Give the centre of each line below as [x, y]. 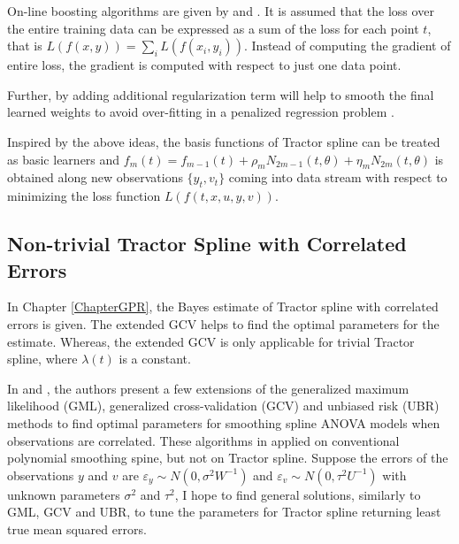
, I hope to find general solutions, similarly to [298, 494]
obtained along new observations [95, 177]
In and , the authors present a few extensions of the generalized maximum [208, 388]
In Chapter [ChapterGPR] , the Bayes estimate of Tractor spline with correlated [223, 306]
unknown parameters [64, 494]
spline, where [42, 359]
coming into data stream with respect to [338, 177]
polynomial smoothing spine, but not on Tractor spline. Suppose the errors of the [228, 458]
